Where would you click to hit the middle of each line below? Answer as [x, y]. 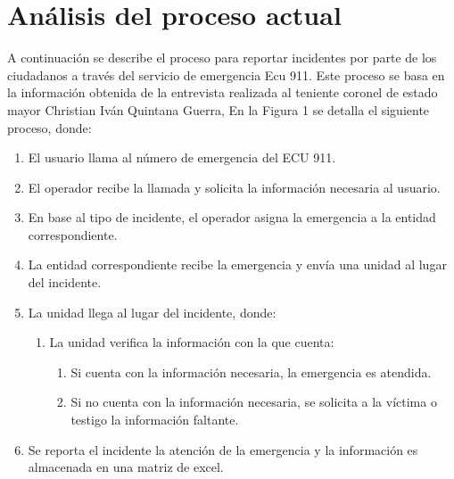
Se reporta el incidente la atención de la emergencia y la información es [223, 449]
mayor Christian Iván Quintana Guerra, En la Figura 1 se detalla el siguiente [219, 109]
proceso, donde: [50, 127]
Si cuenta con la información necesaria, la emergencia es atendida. [251, 372]
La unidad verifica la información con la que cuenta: [192, 342]
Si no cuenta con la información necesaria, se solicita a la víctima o [254, 402]
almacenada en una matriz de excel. [126, 467]
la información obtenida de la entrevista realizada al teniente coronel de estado [223, 92]
